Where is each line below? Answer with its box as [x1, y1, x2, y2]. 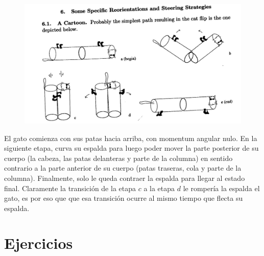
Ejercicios [4, 232, 73, 253]
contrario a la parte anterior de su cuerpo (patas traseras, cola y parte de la [4, 162, 242, 173]
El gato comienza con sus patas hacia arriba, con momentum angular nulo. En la [4, 132, 257, 143]
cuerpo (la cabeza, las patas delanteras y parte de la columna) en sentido [4, 152, 233, 163]
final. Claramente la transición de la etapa [4, 182, 136, 193]
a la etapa [143, 182, 175, 193]
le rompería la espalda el [183, 182, 260, 193]
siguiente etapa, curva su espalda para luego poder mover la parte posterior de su [4, 143, 259, 153]
